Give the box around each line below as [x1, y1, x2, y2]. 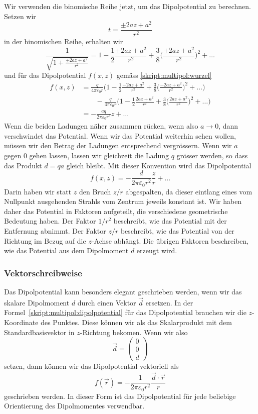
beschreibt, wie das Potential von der [120, 226, 234, 236]
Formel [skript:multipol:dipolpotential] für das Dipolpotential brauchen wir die [4, 307, 246, 318]
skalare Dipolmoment [4, 297, 70, 307]
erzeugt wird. [136, 245, 177, 256]
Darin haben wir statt [4, 186, 72, 196]
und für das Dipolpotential [4, 70, 86, 80]
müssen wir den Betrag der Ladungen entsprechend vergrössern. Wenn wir [4, 140, 232, 151]
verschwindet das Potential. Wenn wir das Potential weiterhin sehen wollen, [4, 130, 236, 141]
